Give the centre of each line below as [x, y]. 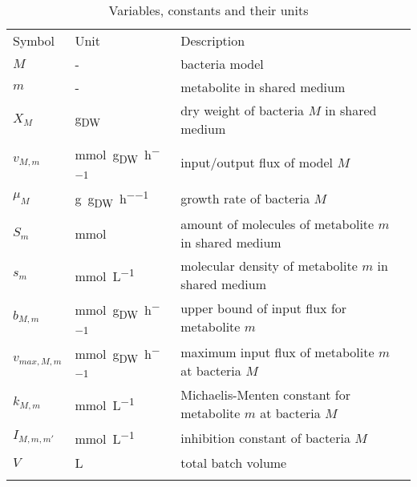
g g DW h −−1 [112, 198]
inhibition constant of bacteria [265, 437]
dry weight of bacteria [243, 111]
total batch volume [234, 462]
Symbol [34, 41]
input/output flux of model [257, 162]
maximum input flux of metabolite [277, 352]
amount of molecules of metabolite [277, 224]
